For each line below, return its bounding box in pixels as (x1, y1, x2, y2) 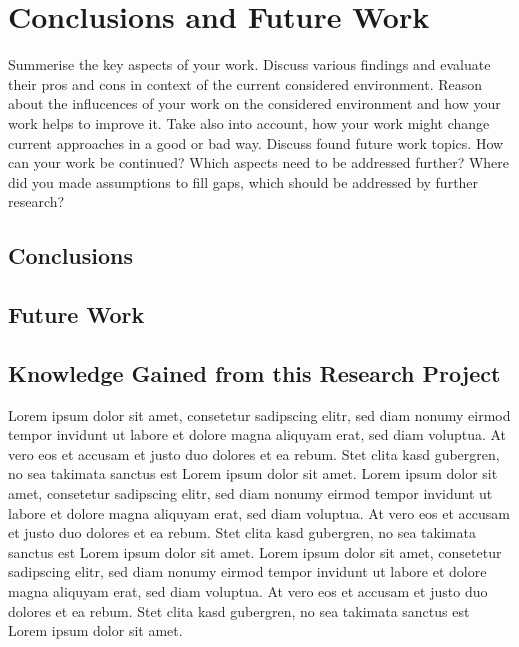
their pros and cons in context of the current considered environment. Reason (8, 73, 483, 94)
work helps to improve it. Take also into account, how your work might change (8, 112, 490, 133)
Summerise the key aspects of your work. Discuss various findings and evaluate (8, 54, 491, 75)
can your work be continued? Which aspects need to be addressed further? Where (8, 152, 510, 173)
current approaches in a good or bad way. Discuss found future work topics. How (8, 132, 504, 153)
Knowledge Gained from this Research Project (8, 357, 501, 388)
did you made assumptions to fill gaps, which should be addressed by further (8, 171, 479, 192)
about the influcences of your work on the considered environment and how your (8, 93, 501, 114)
